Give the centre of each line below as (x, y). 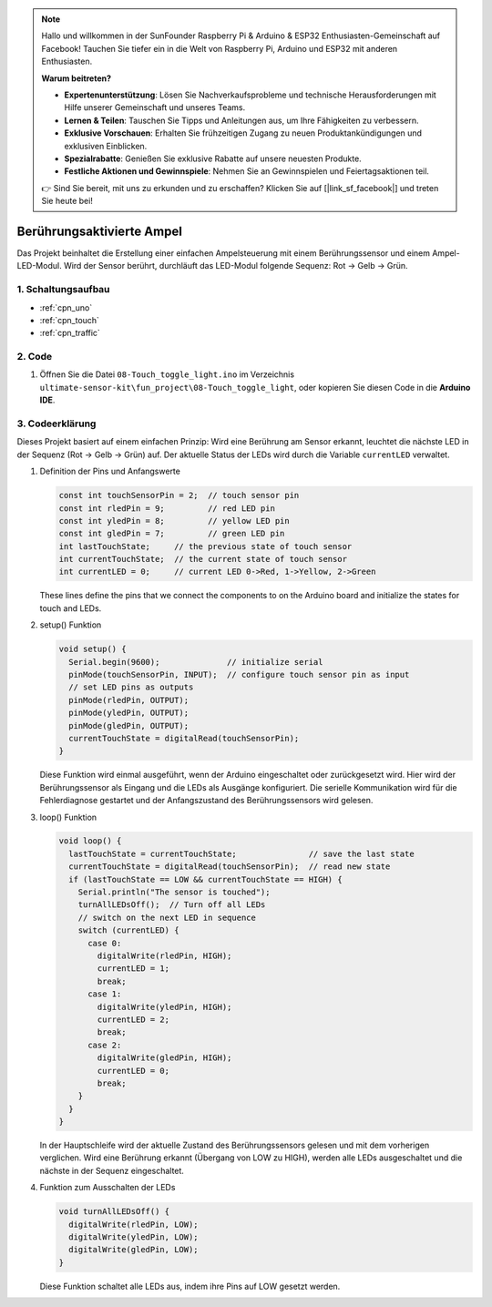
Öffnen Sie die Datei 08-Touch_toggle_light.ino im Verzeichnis (167, 374)
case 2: (105, 1045)
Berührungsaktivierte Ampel (99, 231)
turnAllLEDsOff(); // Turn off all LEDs (172, 905)
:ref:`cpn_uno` (66, 307)
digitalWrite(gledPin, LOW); (134, 1250)
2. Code (35, 357)
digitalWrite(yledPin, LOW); (134, 1237)
